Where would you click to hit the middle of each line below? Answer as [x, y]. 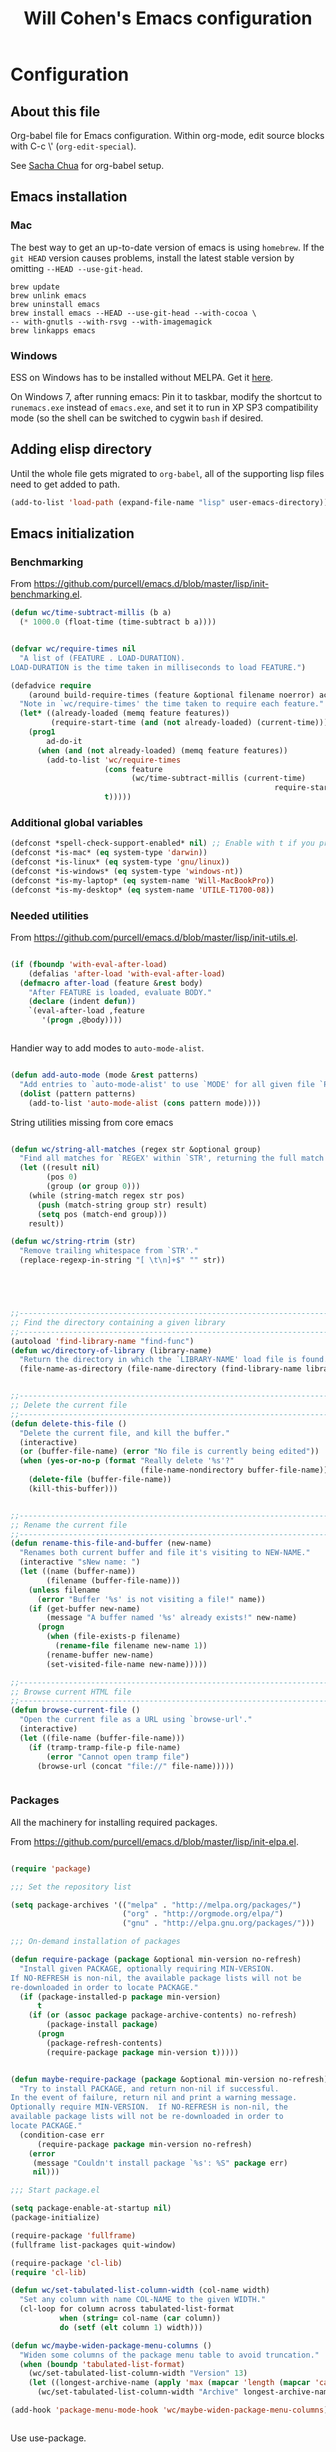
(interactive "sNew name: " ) [80, 1562]
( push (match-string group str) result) [122, 1205]
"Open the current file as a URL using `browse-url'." [136, 1720]
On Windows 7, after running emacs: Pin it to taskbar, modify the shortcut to [166, 396]
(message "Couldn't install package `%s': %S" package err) [160, 2163]
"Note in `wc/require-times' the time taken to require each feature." [172, 704]
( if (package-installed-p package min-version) [120, 1997]
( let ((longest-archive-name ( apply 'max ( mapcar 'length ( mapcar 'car [180, 2383]
